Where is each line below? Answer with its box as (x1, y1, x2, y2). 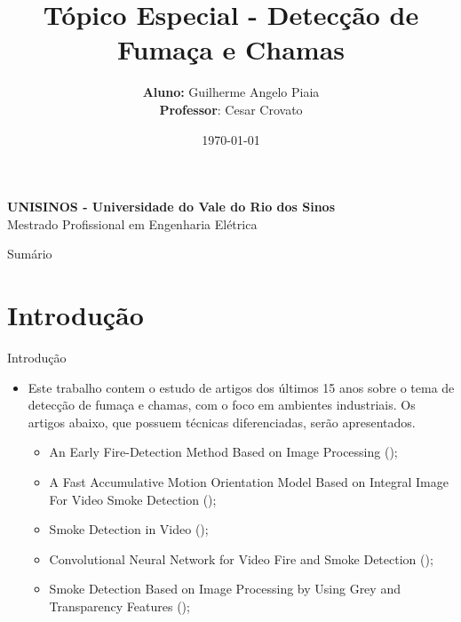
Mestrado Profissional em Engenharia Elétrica (7, 214, 258, 233)
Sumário (7, 244, 52, 263)
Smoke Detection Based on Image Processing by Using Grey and (49, 579, 401, 598)
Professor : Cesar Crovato (159, 100, 303, 118)
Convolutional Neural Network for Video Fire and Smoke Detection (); (49, 549, 433, 568)
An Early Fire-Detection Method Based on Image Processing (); (49, 443, 398, 461)
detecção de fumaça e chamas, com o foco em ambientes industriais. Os (28, 395, 416, 414)
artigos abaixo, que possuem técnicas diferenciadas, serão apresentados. (28, 412, 416, 431)
